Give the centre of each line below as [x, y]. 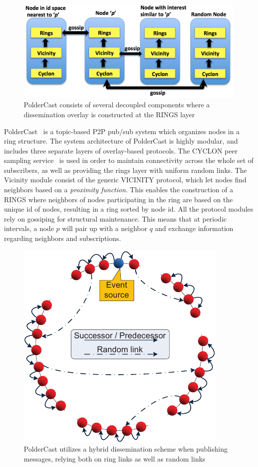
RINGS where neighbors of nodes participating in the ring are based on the [118, 199]
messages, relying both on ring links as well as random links [115, 458]
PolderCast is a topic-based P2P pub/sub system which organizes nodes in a [122, 131]
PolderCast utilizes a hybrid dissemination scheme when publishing [126, 449]
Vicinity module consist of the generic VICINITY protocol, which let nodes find [125, 180]
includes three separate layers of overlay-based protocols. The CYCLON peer [121, 150]
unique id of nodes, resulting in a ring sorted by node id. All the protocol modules [129, 209]
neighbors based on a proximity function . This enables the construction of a [119, 190]
